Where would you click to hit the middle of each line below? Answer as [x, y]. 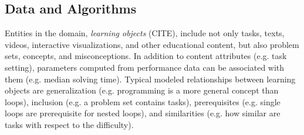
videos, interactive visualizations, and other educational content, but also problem [152, 44]
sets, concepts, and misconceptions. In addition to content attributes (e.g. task [146, 56]
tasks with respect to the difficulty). [69, 124]
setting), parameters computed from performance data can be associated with [145, 67]
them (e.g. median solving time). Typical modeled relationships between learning [150, 79]
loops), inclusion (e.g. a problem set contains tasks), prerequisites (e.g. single [143, 101]
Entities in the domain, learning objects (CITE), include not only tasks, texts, [145, 33]
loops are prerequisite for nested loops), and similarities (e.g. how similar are [143, 113]
